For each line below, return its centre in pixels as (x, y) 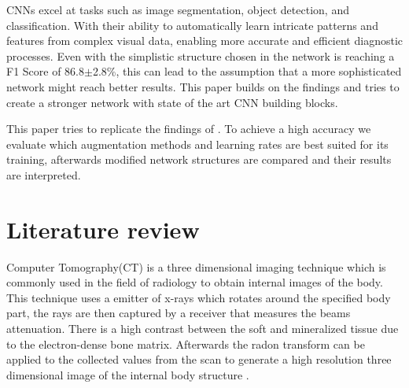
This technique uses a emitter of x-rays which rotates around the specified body (199, 297)
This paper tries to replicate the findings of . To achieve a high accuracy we (189, 129)
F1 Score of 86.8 (46, 71)
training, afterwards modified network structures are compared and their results (199, 159)
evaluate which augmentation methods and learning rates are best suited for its (197, 144)
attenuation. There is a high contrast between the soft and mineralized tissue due (203, 329)
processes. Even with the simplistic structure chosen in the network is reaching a (201, 55)
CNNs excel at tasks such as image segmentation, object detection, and (178, 9)
